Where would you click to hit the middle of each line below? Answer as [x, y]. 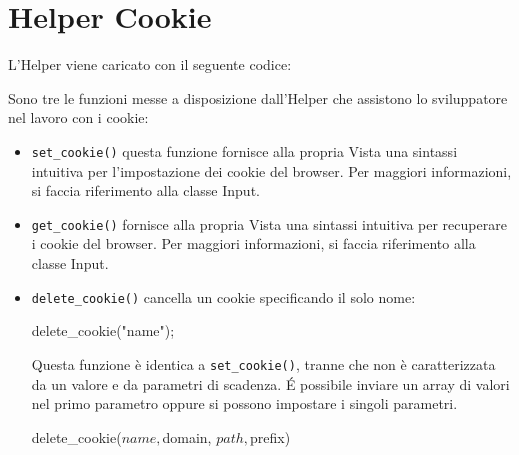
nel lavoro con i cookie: [78, 117]
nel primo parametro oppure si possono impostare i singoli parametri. [244, 403]
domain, [187, 436]
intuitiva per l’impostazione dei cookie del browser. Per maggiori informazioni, [271, 170]
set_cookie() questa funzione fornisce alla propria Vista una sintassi [244, 150]
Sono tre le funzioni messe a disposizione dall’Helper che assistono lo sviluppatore [258, 97]
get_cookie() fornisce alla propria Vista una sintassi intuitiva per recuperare [269, 223]
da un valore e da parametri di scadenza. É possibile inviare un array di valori [270, 383]
